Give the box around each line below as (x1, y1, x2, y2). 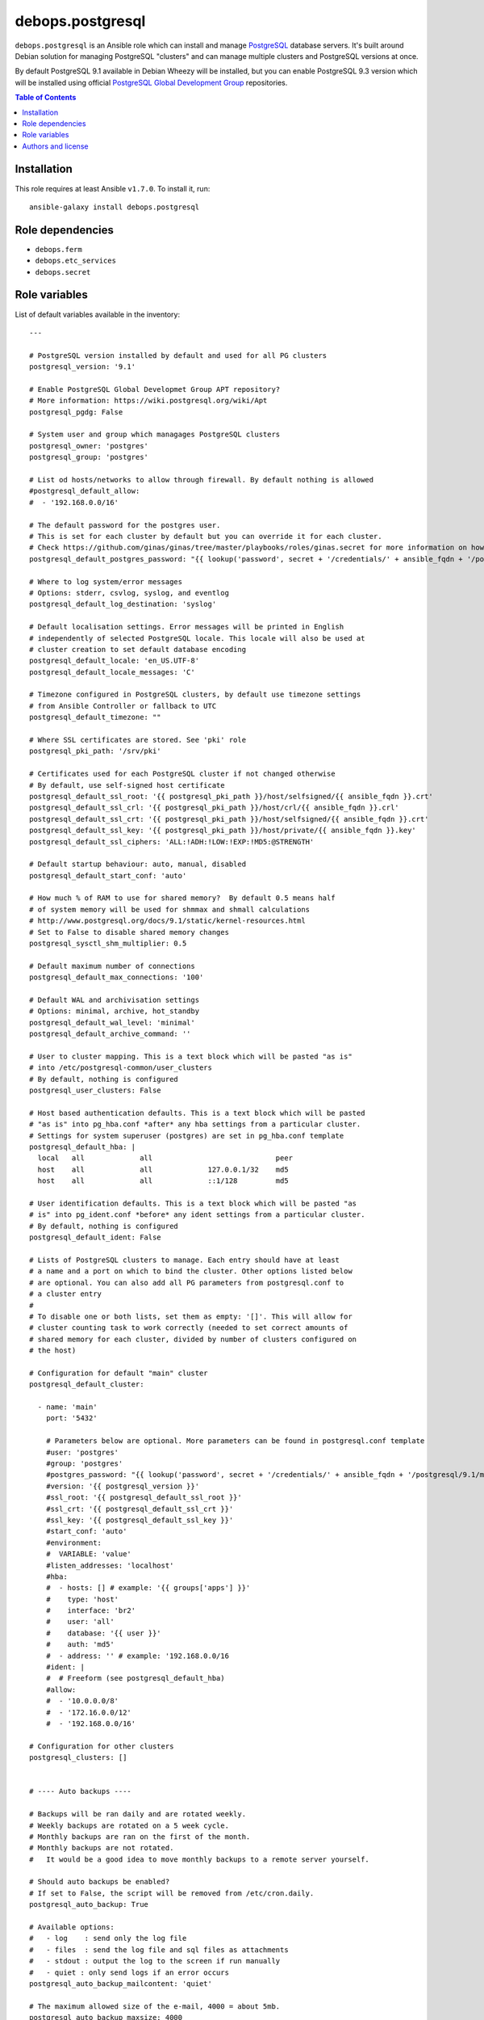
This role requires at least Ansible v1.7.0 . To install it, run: (15, 183, 211, 193)
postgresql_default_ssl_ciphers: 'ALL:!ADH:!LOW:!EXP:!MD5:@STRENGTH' (29, 837, 315, 846)
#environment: (45, 1538, 102, 1547)
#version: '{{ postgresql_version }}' (45, 1481, 200, 1491)
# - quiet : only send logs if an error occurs (29, 1967, 230, 1977)
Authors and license (22, 141, 89, 151)
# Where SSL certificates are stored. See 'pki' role (29, 735, 246, 745)
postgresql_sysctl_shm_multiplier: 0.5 (29, 939, 187, 949)
